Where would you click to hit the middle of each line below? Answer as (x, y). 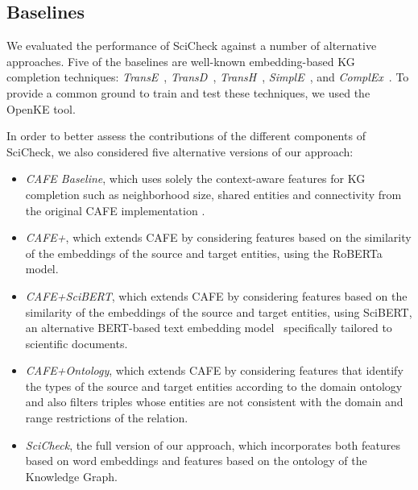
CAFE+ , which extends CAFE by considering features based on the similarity (218, 237)
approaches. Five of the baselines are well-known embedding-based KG (181, 61)
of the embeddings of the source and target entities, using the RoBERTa (204, 253)
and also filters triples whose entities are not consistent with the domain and (214, 402)
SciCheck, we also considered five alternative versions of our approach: (180, 151)
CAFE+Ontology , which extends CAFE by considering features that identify (214, 370)
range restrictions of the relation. (107, 418)
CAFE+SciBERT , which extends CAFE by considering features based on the (216, 295)
